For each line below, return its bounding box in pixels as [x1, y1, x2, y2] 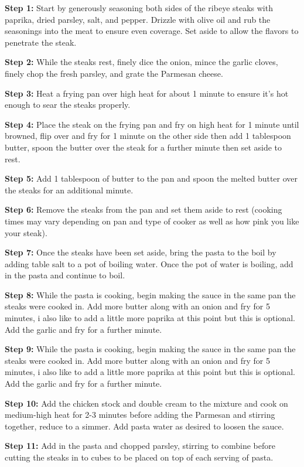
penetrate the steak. [5, 36, 77, 48]
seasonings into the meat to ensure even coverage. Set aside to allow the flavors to [5, 25, 299, 37]
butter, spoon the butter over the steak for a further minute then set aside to [5, 141, 282, 153]
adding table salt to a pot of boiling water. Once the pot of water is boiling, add [5, 257, 293, 270]
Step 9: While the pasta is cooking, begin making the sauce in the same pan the [5, 343, 296, 355]
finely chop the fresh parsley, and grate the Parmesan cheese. [5, 67, 223, 79]
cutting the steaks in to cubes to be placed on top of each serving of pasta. [5, 451, 274, 463]
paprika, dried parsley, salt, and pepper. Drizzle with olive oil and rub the [5, 13, 271, 25]
